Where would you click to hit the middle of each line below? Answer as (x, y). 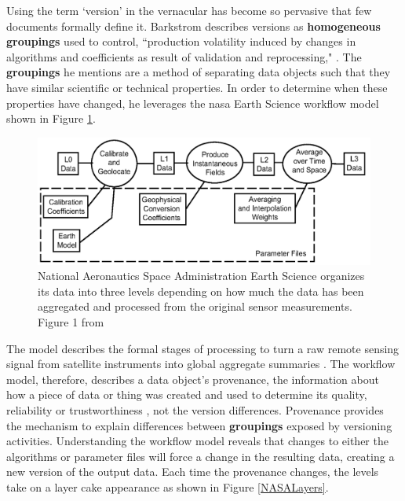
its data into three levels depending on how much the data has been (201, 291)
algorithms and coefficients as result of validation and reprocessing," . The (184, 56)
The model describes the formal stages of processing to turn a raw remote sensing (203, 348)
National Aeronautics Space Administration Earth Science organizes (201, 276)
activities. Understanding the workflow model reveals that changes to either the (197, 441)
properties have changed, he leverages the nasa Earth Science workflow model (193, 103)
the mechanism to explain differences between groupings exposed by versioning (199, 425)
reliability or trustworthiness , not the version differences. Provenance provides (195, 409)
